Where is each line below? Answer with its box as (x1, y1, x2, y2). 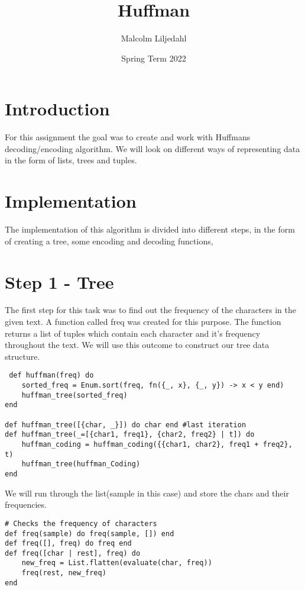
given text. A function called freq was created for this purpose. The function (5, 315, 281, 328)
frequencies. (5, 498, 47, 511)
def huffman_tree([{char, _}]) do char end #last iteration (5, 420, 246, 429)
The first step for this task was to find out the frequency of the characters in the (5, 304, 296, 316)
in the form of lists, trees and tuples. (5, 154, 137, 166)
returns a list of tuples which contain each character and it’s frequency (5, 327, 261, 339)
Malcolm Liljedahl (121, 32, 187, 44)
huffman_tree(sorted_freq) (21, 391, 128, 399)
